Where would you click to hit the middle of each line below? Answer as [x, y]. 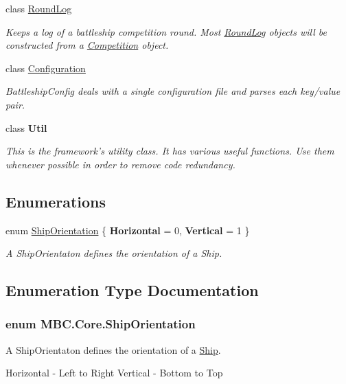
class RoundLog [39, 8]
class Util [26, 127]
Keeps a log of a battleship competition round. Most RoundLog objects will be [166, 31]
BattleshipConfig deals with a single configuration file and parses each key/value [173, 91]
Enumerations [56, 201]
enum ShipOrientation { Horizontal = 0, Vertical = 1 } [128, 230]
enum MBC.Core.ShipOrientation [101, 324]
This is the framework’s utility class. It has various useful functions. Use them [170, 151]
